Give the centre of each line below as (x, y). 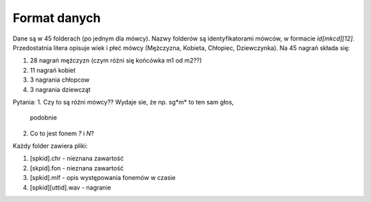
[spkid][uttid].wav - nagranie (70, 187)
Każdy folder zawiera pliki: (50, 146)
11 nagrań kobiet (53, 70)
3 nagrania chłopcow (60, 80)
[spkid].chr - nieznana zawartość (77, 159)
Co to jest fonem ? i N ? (62, 133)
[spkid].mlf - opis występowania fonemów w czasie (103, 178)
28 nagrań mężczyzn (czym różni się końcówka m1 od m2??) (116, 60)
